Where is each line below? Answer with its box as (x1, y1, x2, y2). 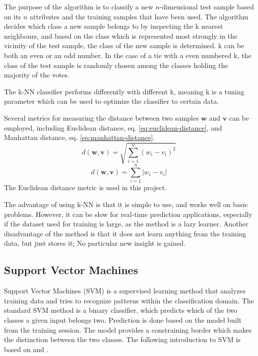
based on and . (4, 344, 49, 354)
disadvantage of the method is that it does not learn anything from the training (4, 228, 247, 238)
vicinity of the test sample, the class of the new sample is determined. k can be (4, 40, 244, 51)
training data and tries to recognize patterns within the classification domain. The (4, 295, 254, 305)
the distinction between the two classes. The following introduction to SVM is (4, 334, 241, 345)
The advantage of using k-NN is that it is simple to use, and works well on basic (4, 199, 248, 209)
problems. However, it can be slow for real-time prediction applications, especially (4, 209, 253, 219)
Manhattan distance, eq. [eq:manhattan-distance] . (4, 132, 155, 142)
